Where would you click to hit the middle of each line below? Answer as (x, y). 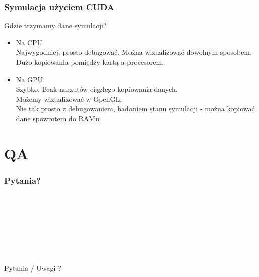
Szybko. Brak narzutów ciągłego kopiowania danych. (97, 89)
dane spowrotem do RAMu (57, 118)
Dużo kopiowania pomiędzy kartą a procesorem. (90, 62)
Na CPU (29, 42)
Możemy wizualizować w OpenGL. (69, 98)
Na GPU (29, 79)
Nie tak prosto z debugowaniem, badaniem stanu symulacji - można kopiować (135, 109)
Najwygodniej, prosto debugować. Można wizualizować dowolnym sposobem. (134, 52)
